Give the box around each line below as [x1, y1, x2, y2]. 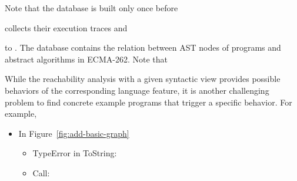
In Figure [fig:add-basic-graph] [18, 127, 129, 139]
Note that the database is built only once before [5, 2, 178, 14]
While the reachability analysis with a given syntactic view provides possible [5, 73, 281, 85]
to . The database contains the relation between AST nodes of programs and [5, 41, 281, 54]
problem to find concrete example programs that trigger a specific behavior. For [5, 96, 292, 108]
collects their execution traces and [5, 21, 128, 34]
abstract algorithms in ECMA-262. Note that [5, 52, 168, 65]
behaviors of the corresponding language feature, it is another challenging [5, 84, 269, 96]
